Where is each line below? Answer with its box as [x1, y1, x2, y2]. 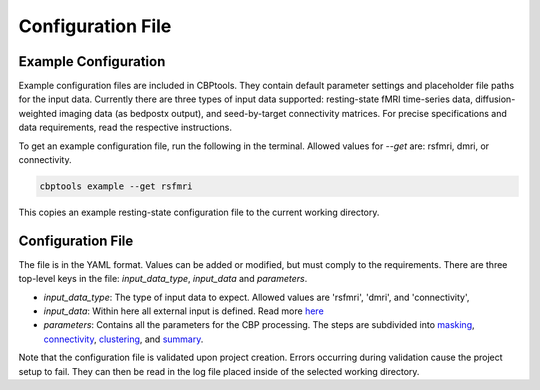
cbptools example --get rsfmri [39, 181, 194, 192]
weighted [18, 107, 57, 119]
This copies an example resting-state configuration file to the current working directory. [18, 206, 380, 218]
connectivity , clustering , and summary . [43, 333, 204, 345]
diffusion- [475, 93, 516, 105]
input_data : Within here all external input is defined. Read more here [43, 305, 324, 317]
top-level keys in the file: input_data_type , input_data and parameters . [18, 273, 308, 285]
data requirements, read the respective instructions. [18, 121, 232, 134]
